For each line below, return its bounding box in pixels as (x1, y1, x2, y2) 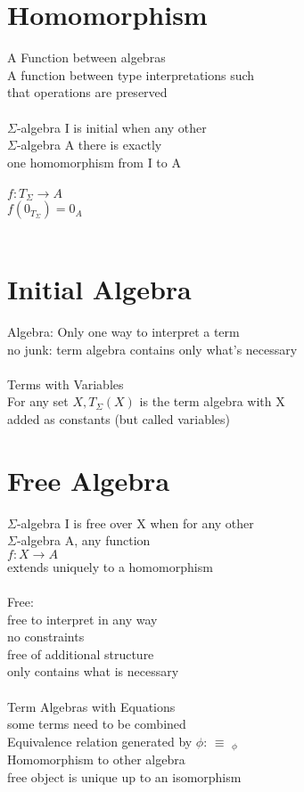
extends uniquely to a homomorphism (7, 557, 213, 576)
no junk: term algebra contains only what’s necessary (7, 339, 298, 358)
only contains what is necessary (7, 662, 179, 681)
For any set (7, 392, 69, 411)
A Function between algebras (7, 48, 166, 67)
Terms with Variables (7, 374, 124, 393)
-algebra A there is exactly (16, 135, 162, 154)
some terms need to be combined (7, 714, 186, 733)
